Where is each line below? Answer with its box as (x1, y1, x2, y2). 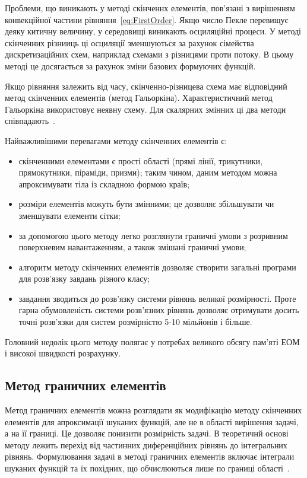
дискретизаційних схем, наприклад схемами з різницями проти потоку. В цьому (5, 48, 294, 60)
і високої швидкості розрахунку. (5, 347, 121, 359)
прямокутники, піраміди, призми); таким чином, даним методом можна (18, 166, 277, 179)
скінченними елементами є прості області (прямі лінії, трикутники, (18, 154, 262, 167)
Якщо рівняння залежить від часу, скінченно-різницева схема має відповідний (5, 79, 287, 92)
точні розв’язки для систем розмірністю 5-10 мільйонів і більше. (18, 316, 252, 328)
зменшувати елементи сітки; (18, 209, 121, 221)
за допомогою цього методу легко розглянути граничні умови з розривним (18, 229, 288, 241)
